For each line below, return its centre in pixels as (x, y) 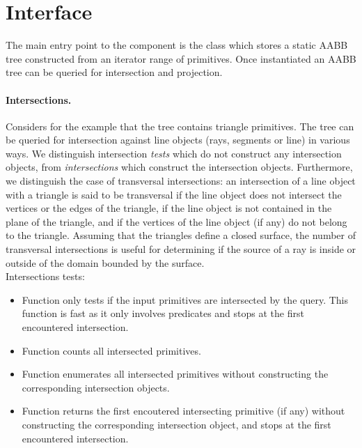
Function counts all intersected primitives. (111, 350)
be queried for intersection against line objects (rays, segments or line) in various (178, 140)
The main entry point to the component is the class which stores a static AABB (177, 45)
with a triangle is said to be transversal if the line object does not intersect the (174, 194)
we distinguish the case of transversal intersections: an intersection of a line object (181, 181)
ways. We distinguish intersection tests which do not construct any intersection (174, 153)
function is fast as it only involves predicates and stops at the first (163, 313)
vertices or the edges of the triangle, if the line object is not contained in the (169, 208)
